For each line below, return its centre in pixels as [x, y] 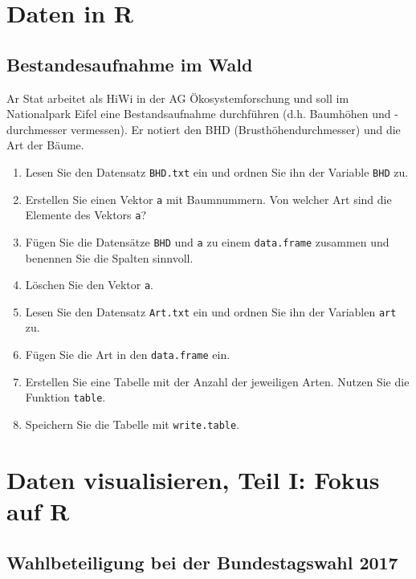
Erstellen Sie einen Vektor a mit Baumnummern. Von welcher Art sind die [208, 199]
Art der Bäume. [45, 145]
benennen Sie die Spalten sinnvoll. [109, 257]
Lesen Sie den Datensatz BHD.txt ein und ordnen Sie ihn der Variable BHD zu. [217, 171]
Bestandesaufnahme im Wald [130, 64]
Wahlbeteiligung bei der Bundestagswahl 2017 [202, 562]
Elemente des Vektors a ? [86, 215]
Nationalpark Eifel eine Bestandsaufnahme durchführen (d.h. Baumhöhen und [199, 114]
